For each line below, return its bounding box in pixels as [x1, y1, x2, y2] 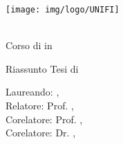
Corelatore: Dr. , [6, 125, 76, 140]
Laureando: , [6, 84, 59, 99]
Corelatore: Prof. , [6, 111, 83, 126]
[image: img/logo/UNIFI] [6, 5, 120, 15]
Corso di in [6, 38, 53, 53]
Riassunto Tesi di [6, 61, 79, 75]
